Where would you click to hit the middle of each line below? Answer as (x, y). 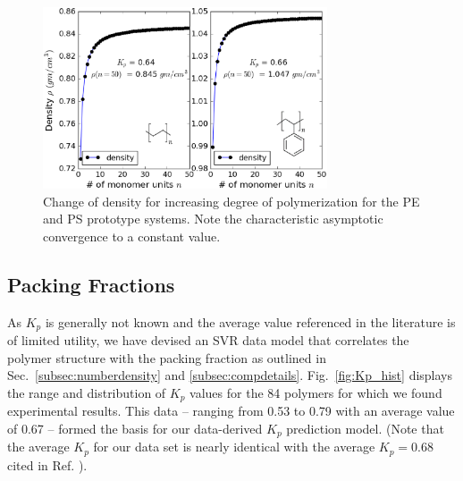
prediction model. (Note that (365, 428)
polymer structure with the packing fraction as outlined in (167, 357)
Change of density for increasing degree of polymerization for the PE (231, 201)
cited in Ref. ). (47, 464)
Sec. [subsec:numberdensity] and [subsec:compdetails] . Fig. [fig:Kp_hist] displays (230, 375)
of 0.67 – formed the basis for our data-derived (135, 428)
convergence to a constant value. (132, 236)
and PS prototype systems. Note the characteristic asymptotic (213, 219)
